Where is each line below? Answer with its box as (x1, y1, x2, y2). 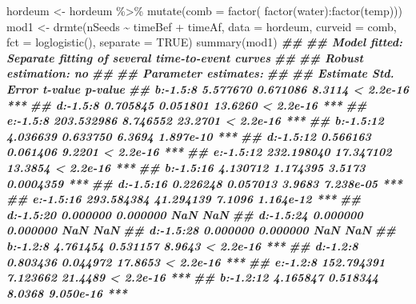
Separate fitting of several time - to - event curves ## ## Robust (6, 49, 363, 66)
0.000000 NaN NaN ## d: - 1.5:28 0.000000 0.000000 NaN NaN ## (6, 222, 397, 238)
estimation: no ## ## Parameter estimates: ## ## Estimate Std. (6, 65, 394, 82)
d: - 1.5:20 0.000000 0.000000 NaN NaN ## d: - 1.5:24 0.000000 (6, 206, 363, 222)
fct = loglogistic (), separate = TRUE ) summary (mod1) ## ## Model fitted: (6, 34, 402, 50)
